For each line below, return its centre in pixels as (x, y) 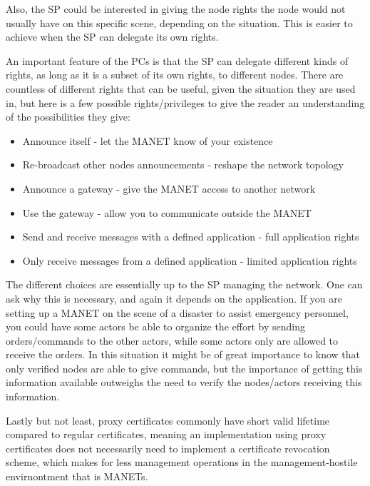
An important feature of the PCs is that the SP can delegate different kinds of (177, 60)
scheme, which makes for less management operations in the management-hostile (182, 462)
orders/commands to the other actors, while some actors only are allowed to (172, 340)
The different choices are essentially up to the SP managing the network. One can (184, 284)
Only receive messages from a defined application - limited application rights (190, 260)
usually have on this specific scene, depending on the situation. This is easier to (179, 22)
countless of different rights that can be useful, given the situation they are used (181, 88)
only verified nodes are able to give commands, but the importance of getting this (184, 368)
